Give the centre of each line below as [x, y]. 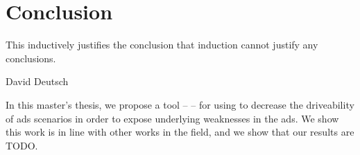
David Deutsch [37, 81]
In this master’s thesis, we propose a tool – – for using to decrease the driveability [180, 104]
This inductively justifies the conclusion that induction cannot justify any [162, 45]
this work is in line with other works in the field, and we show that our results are [180, 132]
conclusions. [31, 58]
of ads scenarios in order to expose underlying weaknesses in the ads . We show [172, 118]
